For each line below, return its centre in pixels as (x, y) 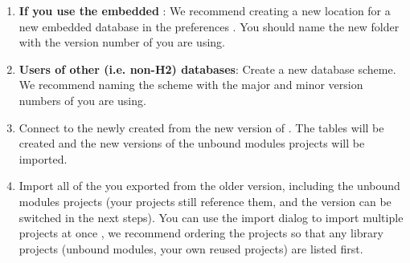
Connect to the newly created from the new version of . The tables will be (201, 127)
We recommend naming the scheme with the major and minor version (191, 85)
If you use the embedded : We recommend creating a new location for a (205, 10)
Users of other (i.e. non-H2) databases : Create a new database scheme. (207, 69)
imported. (43, 158)
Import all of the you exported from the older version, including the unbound (209, 186)
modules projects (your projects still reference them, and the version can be (205, 201)
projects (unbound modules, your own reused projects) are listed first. (191, 248)
